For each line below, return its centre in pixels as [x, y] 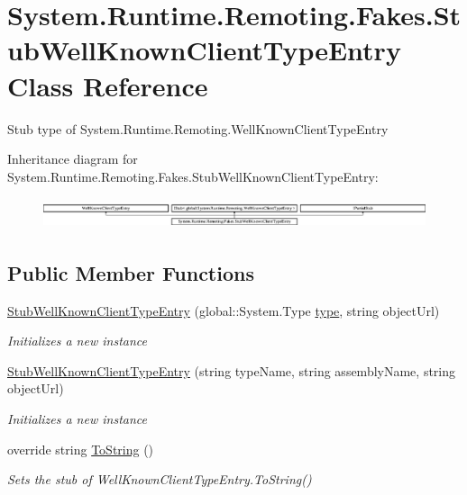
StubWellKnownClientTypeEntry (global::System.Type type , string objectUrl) [224, 310]
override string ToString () [81, 449]
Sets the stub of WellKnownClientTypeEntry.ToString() [160, 479]
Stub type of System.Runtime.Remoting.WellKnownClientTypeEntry [198, 128]
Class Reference [108, 85]
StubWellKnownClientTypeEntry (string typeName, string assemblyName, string [232, 370]
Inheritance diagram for [73, 159]
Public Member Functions [131, 272]
